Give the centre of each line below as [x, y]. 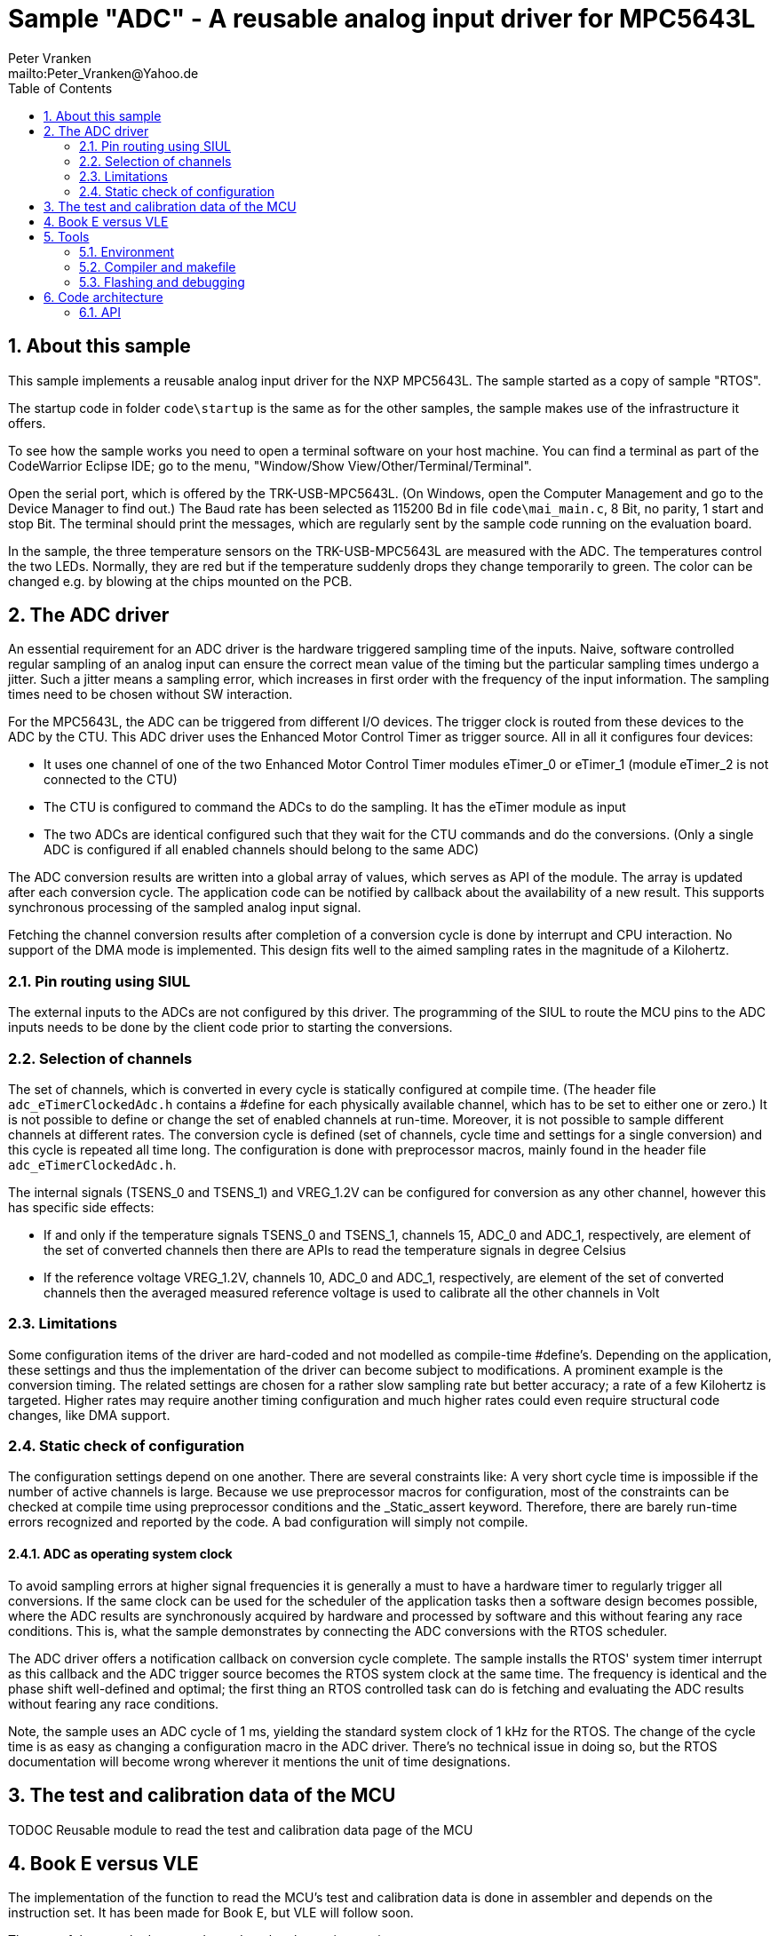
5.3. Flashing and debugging [162, 282]
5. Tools [67, 236]
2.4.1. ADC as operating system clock [120, 1554]
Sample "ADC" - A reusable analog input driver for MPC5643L [382, 19]
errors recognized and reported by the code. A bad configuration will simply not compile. [268, 1522]
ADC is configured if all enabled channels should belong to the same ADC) [262, 850]
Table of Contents [60, 88]
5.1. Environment [127, 251]
